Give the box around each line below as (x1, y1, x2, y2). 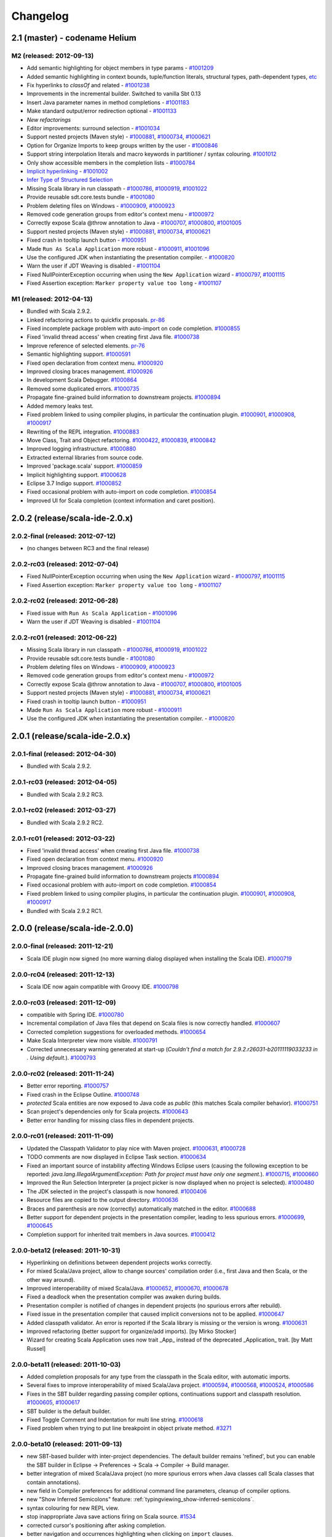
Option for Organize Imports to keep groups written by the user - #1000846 (26, 141, 218, 149)
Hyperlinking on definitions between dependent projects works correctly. (26, 1258, 212, 1266)
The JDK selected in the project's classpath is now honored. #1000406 (26, 1187, 207, 1195)
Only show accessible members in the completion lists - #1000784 (26, 159, 196, 166)
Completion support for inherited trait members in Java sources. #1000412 (26, 1230, 216, 1238)
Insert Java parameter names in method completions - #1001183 (26, 98, 190, 106)
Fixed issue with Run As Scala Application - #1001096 (26, 609, 178, 617)
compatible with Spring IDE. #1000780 (26, 1011, 124, 1019)
